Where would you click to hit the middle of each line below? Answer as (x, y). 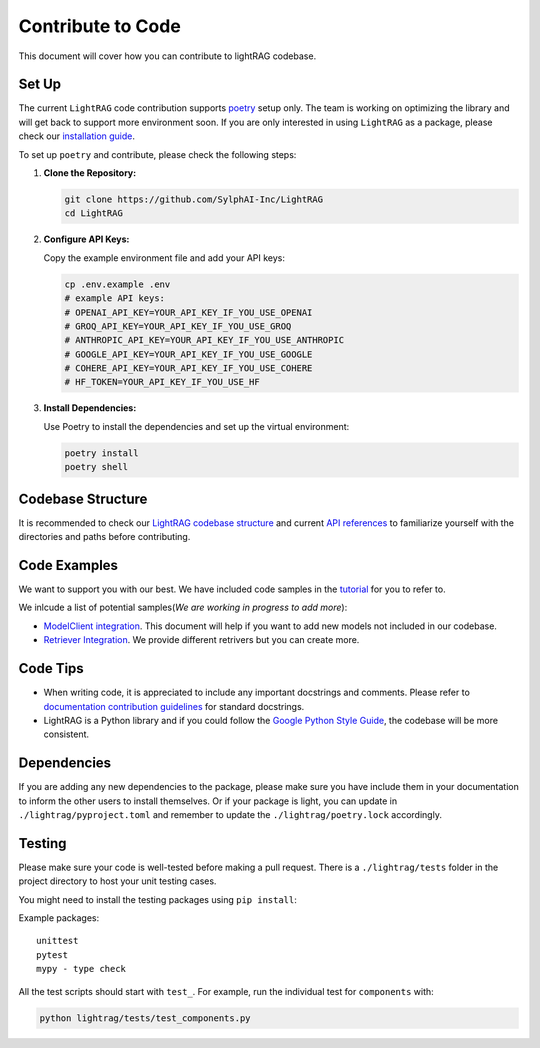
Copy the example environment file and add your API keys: (164, 257)
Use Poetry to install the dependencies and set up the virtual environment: (196, 426)
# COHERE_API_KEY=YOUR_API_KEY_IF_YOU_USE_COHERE (188, 368)
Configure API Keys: (86, 239)
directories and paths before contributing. (104, 537)
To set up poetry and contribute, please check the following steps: (157, 154)
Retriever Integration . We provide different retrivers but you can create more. (201, 640)
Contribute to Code (100, 26)
